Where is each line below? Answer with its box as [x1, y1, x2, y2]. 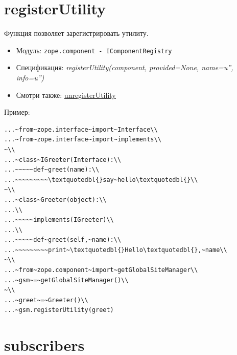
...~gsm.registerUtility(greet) [4, 306, 114, 314]
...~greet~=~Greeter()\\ [4, 296, 88, 304]
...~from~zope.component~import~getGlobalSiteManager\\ [4, 266, 198, 274]
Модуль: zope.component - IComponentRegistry [16, 45, 172, 55]
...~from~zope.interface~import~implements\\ [4, 136, 161, 143]
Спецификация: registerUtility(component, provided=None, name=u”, [16, 62, 233, 73]
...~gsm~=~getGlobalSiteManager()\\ [4, 276, 129, 284]
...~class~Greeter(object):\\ [4, 196, 107, 203]
